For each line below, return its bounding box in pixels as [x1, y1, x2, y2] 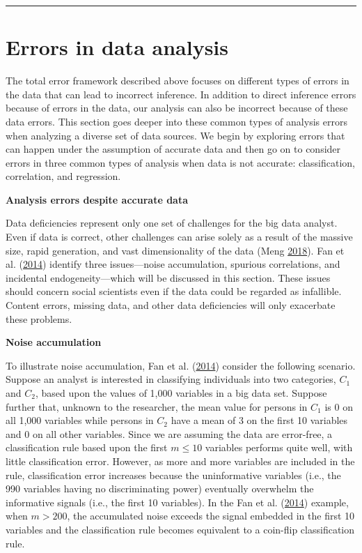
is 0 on [324, 399, 353, 414]
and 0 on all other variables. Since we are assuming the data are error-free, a [6, 426, 333, 441]
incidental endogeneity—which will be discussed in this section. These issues [6, 270, 331, 285]
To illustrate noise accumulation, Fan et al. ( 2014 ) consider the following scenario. [6, 358, 356, 372]
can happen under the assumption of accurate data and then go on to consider [6, 142, 341, 156]
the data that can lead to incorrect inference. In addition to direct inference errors [6, 86, 356, 101]
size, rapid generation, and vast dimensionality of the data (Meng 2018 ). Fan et [6, 243, 345, 257]
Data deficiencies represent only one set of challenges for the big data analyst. [6, 215, 338, 230]
